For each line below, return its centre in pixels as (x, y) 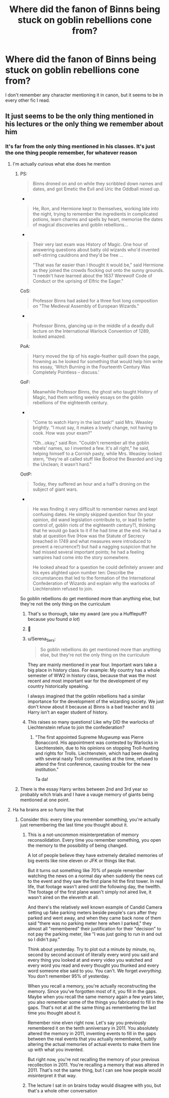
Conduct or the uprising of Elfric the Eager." (78, 281)
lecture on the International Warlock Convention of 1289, (91, 331)
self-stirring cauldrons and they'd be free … (78, 255)
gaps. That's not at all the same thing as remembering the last (92, 1008)
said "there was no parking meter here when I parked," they (90, 923)
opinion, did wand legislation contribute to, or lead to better (94, 520)
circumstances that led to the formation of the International (94, 578)
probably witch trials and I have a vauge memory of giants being (87, 795)
